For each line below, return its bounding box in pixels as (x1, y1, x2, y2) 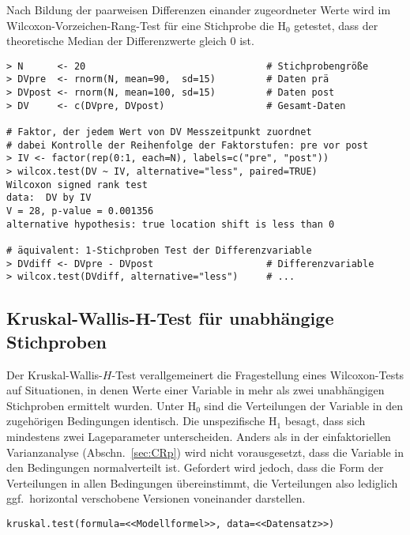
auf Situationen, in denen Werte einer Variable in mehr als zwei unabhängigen (6, 382, 385, 398)
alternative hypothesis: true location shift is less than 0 (6, 218, 335, 230)
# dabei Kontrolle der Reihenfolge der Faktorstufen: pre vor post (6, 139, 369, 151)
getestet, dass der (294, 17, 378, 33)
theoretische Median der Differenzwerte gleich (6, 32, 227, 49)
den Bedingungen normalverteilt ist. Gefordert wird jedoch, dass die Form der (6, 459, 384, 476)
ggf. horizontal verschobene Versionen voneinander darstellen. (6, 490, 306, 507)
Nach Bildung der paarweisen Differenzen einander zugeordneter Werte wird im (6, 2, 391, 17)
